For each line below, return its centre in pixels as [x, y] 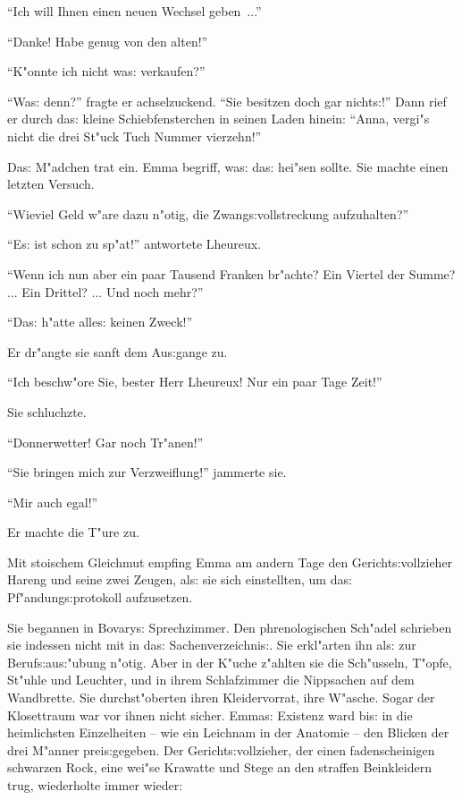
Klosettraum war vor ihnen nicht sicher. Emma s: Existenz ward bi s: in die [210, 715]
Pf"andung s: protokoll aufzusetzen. [100, 597]
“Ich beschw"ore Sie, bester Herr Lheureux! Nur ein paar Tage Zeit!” [195, 382]
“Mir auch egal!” [53, 502]
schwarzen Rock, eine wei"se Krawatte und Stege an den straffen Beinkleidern [219, 767]
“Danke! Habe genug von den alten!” [108, 41]
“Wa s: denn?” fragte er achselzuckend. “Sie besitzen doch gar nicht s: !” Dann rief [227, 101]
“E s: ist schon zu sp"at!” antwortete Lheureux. [134, 244]
